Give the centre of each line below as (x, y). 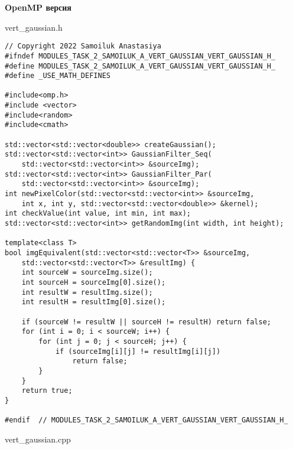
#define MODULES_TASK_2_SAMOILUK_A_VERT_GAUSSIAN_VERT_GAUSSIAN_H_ (140, 66)
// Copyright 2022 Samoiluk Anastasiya (83, 46)
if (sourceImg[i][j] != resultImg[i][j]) (138, 351)
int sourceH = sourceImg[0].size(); (94, 282)
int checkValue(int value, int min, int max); (98, 214)
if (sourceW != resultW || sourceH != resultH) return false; (146, 322)
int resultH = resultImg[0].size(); (94, 302)
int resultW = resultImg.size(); (87, 292)
